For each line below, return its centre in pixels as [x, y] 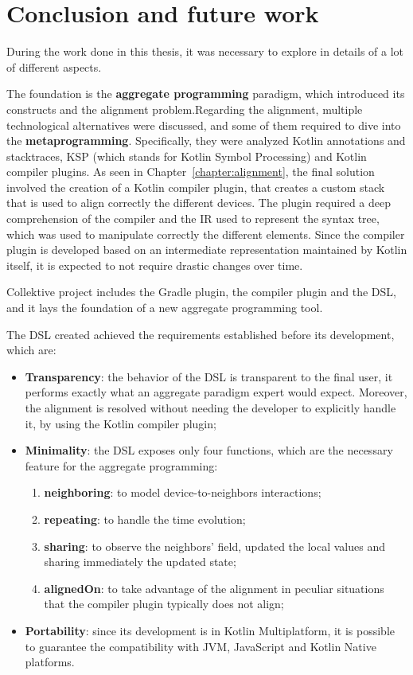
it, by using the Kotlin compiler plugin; [121, 423]
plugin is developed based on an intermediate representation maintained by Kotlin [207, 250]
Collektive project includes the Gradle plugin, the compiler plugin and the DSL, [201, 292]
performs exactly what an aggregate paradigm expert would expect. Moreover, [216, 392]
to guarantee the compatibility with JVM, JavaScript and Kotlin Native [201, 646]
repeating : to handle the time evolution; [145, 519]
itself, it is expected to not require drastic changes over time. [155, 265]
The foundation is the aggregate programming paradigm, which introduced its [206, 94]
